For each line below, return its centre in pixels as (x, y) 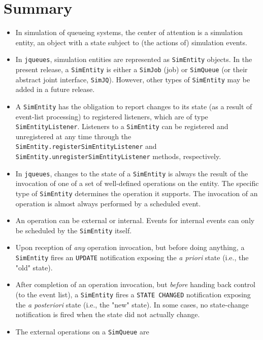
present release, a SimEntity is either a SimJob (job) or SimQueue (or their (131, 69)
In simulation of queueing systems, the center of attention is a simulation (129, 32)
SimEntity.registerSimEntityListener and (86, 146)
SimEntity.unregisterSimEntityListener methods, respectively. (118, 156)
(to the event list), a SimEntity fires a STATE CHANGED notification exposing (133, 294)
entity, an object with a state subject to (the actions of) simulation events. (131, 42)
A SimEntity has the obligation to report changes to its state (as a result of (134, 106)
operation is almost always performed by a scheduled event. (108, 203)
